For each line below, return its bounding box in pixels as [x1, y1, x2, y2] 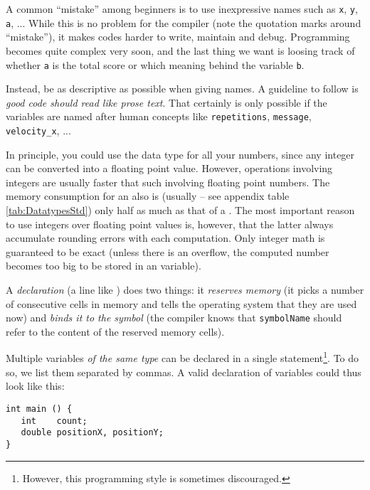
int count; [21, 415, 88, 426]
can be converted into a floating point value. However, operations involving [6, 161, 333, 176]
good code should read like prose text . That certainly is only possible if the [6, 95, 327, 110]
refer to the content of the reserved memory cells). [6, 324, 225, 339]
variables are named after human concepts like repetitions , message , [6, 109, 312, 124]
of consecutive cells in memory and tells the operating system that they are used [6, 296, 357, 311]
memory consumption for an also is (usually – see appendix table [6, 188, 290, 203]
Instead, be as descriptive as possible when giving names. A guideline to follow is [6, 81, 359, 96]
